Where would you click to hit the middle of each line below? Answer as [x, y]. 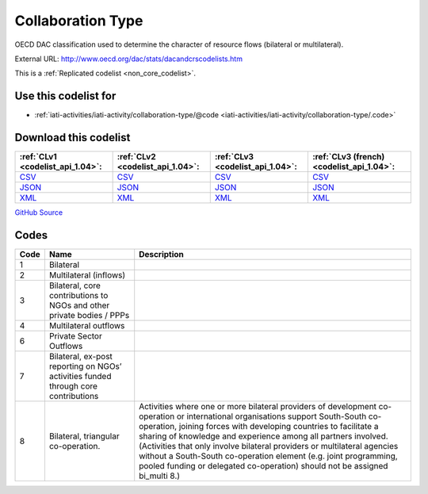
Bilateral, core [75, 285]
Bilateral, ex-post [80, 357]
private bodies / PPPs [89, 316]
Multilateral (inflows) [87, 275]
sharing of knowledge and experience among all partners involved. [264, 436]
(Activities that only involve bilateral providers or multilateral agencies [269, 446]
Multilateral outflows [87, 326]
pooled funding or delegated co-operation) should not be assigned [264, 466]
